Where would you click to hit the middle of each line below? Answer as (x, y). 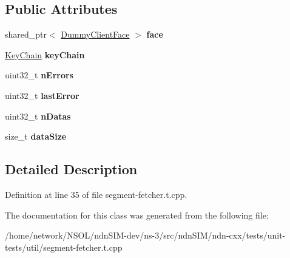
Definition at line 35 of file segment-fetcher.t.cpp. (96, 194)
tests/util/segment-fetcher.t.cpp (64, 247)
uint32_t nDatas (38, 116)
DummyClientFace (95, 34)
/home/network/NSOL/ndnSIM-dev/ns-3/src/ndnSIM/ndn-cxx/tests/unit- (145, 235)
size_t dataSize (36, 136)
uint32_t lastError (42, 95)
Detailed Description (71, 169)
